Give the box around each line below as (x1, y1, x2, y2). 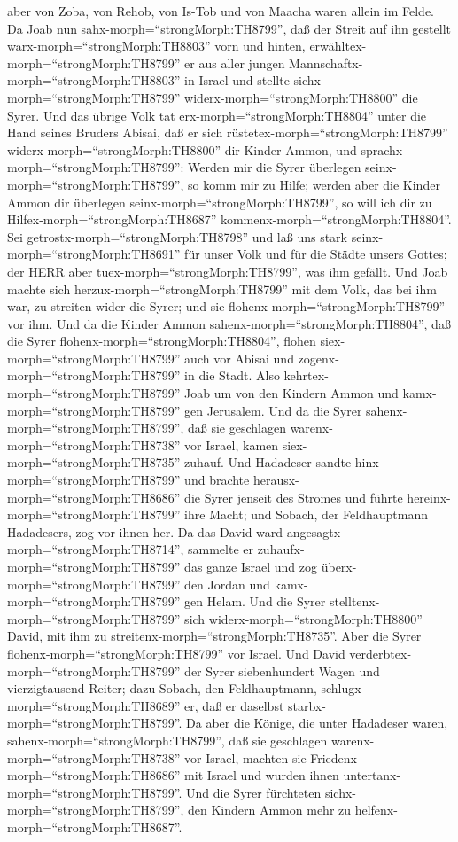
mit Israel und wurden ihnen (184, 766, 339, 784)
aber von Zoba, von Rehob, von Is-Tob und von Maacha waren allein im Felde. (7, 2, 435, 19)
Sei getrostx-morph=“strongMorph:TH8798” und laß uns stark (7, 227, 347, 246)
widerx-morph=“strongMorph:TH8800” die (184, 88, 418, 106)
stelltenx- (329, 592, 380, 611)
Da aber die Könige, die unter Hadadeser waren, (186, 713, 448, 732)
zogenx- (298, 348, 339, 367)
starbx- (288, 696, 326, 714)
